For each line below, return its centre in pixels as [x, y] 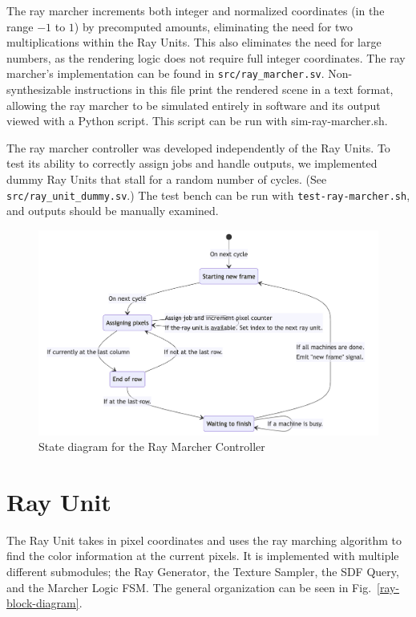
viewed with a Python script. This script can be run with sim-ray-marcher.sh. [197, 121]
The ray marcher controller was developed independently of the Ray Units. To [198, 147]
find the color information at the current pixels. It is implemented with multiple [203, 556]
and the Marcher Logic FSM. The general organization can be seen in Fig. [189, 587]
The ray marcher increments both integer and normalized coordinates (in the [196, 10]
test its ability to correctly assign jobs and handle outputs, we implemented [192, 163]
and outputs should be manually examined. [113, 211]
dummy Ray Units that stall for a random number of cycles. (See [167, 179]
